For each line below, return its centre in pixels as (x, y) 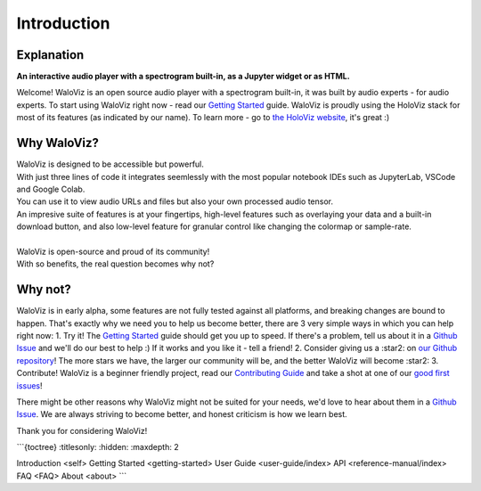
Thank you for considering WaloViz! (82, 430)
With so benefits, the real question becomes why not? (115, 264)
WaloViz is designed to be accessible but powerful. (110, 164)
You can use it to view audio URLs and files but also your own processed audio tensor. (175, 201)
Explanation (50, 55)
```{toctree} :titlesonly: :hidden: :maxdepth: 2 (98, 447)
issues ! (30, 385)
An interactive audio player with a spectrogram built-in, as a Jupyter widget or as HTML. (183, 77)
